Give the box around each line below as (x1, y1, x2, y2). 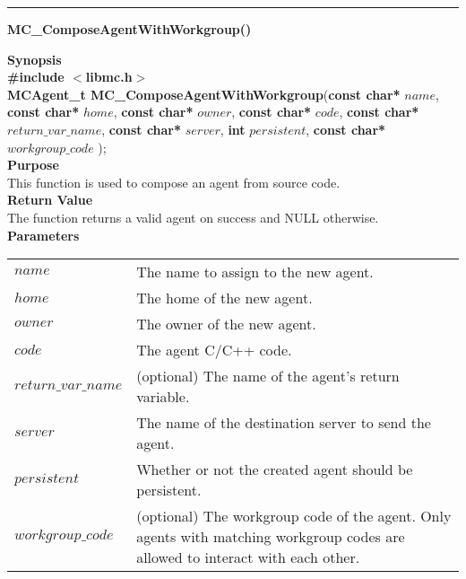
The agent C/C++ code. (136, 339, 292, 361)
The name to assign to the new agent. (136, 261, 374, 283)
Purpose (7, 155, 59, 174)
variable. (136, 386, 190, 408)
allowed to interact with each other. (136, 547, 360, 568)
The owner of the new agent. (136, 313, 316, 335)
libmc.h (85, 67, 133, 86)
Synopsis (7, 49, 62, 68)
